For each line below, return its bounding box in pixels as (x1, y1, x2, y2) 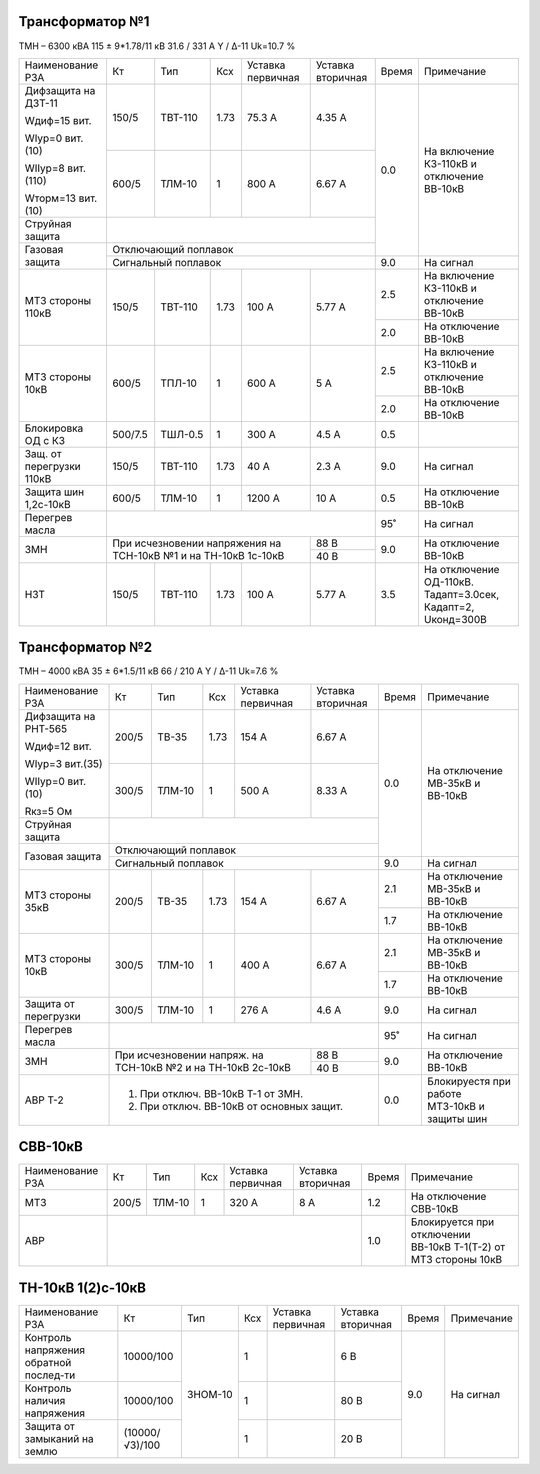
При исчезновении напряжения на (111, 536, 282, 550)
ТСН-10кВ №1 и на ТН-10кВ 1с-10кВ (111, 549, 285, 563)
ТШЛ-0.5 (160, 427, 204, 441)
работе (426, 1086, 462, 1100)
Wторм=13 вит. (24, 191, 98, 205)
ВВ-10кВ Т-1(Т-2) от (410, 1240, 505, 1254)
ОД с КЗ (24, 433, 65, 447)
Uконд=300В (423, 612, 487, 626)
